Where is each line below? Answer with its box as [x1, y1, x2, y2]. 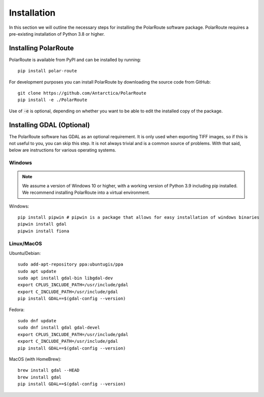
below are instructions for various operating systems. [9, 147, 117, 153]
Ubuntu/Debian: [9, 250, 41, 256]
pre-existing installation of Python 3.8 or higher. [9, 31, 105, 37]
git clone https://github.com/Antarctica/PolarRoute [18, 90, 146, 96]
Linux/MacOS [9, 240, 42, 247]
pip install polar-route [18, 68, 77, 74]
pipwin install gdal [18, 221, 67, 227]
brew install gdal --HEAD [18, 368, 80, 373]
